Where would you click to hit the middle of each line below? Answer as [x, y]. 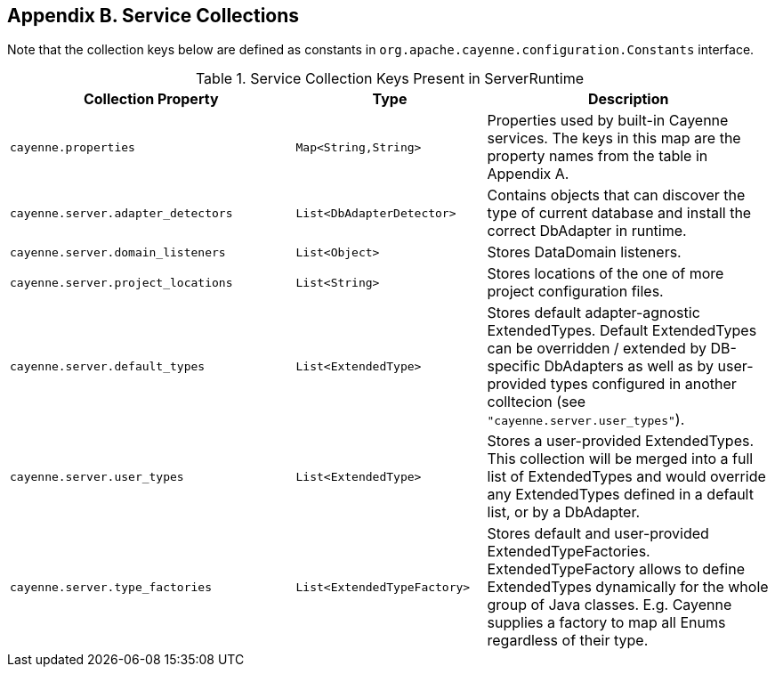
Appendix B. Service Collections [153, 16]
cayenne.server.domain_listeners [118, 252]
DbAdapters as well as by [629, 366]
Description [629, 99]
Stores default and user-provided [598, 534]
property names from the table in [597, 156]
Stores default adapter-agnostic [593, 313]
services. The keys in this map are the [614, 138]
